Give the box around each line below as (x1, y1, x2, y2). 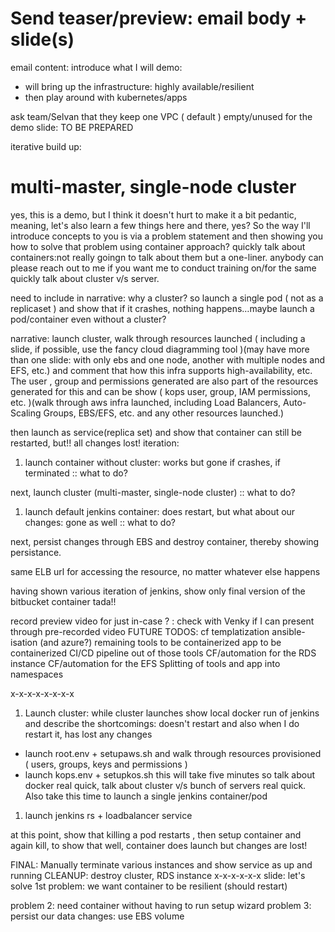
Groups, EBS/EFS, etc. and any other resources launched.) (43, 407, 285, 419)
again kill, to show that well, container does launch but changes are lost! (10, 839, 308, 851)
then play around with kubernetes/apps (24, 91, 188, 103)
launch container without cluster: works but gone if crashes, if (24, 456, 282, 468)
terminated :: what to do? (24, 467, 128, 479)
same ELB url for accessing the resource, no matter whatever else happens (10, 565, 321, 577)
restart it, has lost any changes (24, 728, 153, 740)
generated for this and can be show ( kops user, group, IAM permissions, (10, 385, 311, 397)
